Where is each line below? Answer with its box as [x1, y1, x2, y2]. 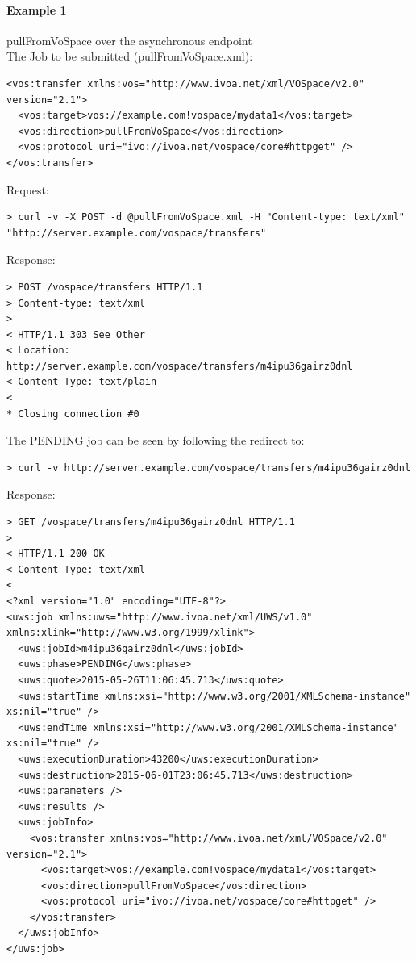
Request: [6, 181, 49, 198]
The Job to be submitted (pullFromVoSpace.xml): [6, 48, 253, 65]
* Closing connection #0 [6, 407, 139, 420]
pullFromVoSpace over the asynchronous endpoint [6, 31, 252, 48]
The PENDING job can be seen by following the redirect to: [6, 432, 305, 449]
